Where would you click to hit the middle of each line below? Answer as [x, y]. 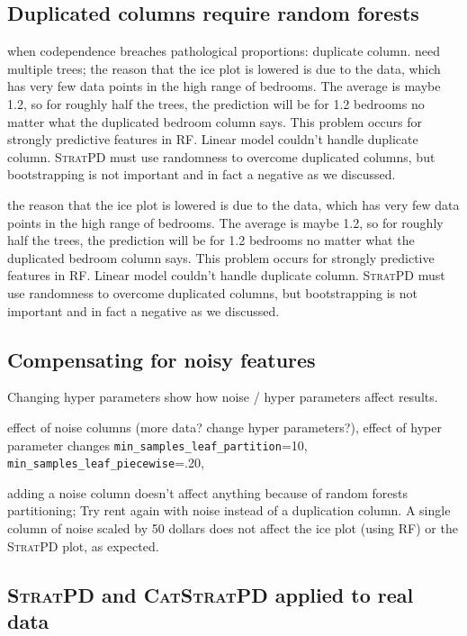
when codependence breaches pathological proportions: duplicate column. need [224, 51]
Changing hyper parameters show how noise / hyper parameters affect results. [223, 397]
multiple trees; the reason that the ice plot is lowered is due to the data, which [224, 68]
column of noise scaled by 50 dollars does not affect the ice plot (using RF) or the [233, 528]
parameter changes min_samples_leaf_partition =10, [157, 445]
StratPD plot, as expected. [83, 545]
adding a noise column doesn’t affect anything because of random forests [207, 492]
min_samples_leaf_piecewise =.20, [106, 463]
